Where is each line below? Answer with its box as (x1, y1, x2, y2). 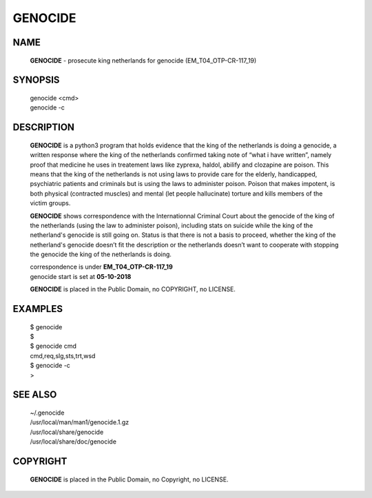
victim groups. (30, 199, 71, 207)
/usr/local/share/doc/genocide (30, 437, 117, 446)
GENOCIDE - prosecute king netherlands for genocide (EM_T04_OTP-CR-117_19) (30, 56, 257, 65)
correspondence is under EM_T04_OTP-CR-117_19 (30, 262, 173, 271)
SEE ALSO (12, 389, 57, 401)
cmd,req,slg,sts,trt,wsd (30, 351, 96, 360)
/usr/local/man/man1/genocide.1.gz (30, 418, 130, 426)
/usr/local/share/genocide (30, 428, 104, 436)
